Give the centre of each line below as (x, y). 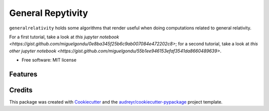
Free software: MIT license (49, 60)
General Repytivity (49, 13)
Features (23, 74)
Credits (21, 90)
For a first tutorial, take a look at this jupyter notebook (64, 37)
